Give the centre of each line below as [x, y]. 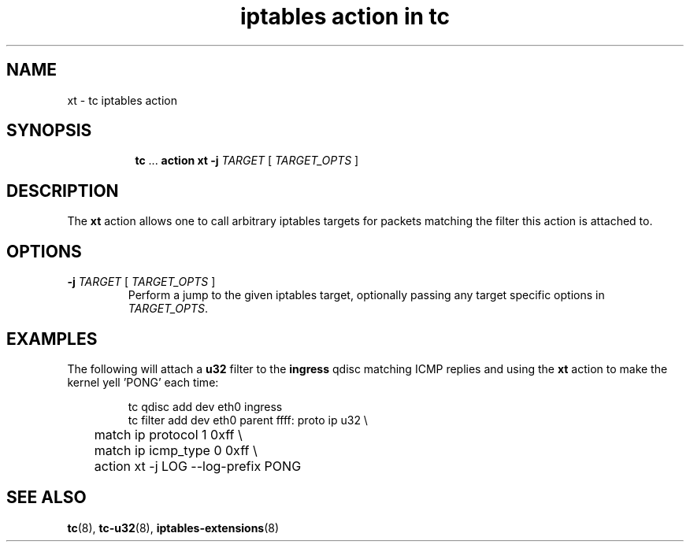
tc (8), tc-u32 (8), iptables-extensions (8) [173, 528]
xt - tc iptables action [122, 100]
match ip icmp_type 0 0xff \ [176, 450]
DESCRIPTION [63, 191]
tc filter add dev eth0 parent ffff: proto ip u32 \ [248, 420]
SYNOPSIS [49, 131]
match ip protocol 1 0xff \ [168, 434]
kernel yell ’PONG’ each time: [143, 382]
